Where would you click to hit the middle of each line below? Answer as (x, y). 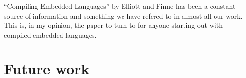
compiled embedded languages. (50, 34)
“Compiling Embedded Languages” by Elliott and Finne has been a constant (120, 6)
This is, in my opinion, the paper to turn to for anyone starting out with (113, 25)
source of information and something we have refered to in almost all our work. (123, 15)
